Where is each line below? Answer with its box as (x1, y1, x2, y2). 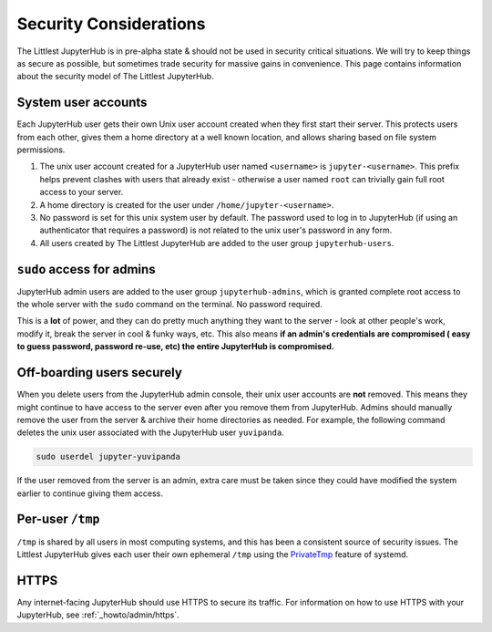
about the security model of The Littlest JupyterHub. (16, 71, 214, 82)
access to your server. (39, 187, 124, 198)
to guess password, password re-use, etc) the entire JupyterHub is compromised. (16, 341, 334, 352)
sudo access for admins (16, 261, 156, 277)
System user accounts (16, 95, 148, 110)
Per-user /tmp (16, 512, 100, 527)
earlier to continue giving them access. (16, 488, 163, 499)
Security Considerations (16, 14, 206, 34)
